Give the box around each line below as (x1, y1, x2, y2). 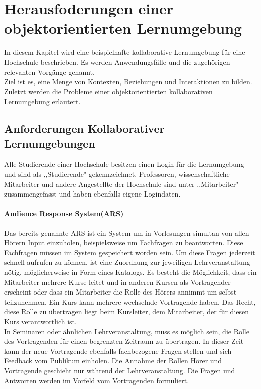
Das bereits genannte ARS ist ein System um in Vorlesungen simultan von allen (4, 227, 249, 238)
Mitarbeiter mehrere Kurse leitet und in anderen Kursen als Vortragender (4, 276, 231, 287)
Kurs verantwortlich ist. (4, 316, 77, 326)
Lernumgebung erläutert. (4, 96, 81, 107)
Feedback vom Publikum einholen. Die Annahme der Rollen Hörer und (4, 355, 222, 366)
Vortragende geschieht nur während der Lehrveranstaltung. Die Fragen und (4, 365, 235, 375)
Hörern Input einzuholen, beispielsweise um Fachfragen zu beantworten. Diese (4, 237, 243, 248)
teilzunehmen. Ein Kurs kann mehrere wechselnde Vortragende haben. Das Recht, (4, 296, 256, 307)
